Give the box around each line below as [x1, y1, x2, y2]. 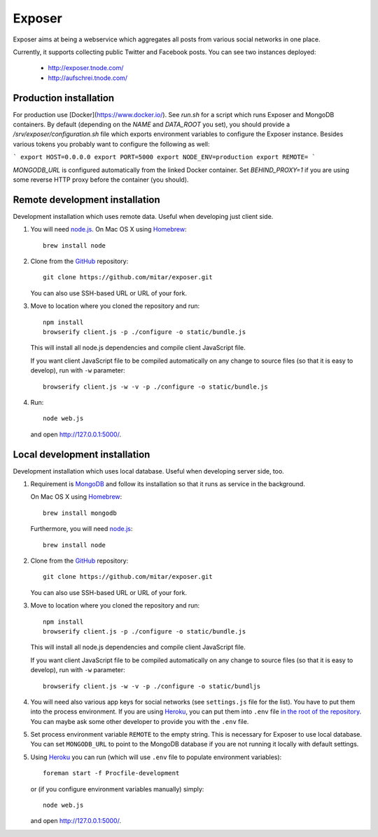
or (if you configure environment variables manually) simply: [30, 784, 204, 793]
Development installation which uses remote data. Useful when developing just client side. [13, 212, 274, 220]
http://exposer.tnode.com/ [48, 64, 124, 72]
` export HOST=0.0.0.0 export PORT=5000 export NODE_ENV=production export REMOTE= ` [13, 153, 316, 161]
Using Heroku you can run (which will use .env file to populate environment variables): [30, 753, 282, 761]
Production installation [13, 92, 115, 104]
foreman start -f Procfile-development [43, 769, 180, 777]
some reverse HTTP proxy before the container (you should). [13, 175, 189, 184]
